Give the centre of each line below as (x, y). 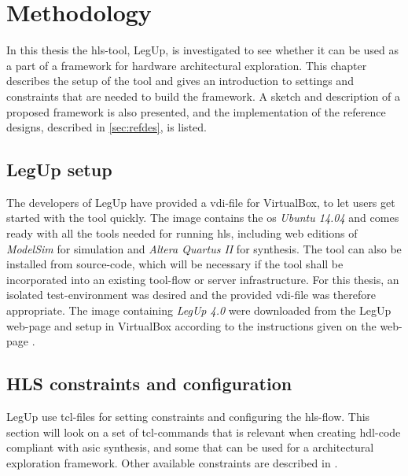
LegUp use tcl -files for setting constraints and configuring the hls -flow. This (188, 417)
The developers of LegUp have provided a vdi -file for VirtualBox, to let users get (201, 202)
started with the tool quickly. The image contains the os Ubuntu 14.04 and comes (203, 218)
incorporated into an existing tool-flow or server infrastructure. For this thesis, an (203, 279)
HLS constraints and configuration (149, 384)
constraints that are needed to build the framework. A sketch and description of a (204, 96)
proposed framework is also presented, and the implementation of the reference (196, 111)
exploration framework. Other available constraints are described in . (172, 462)
